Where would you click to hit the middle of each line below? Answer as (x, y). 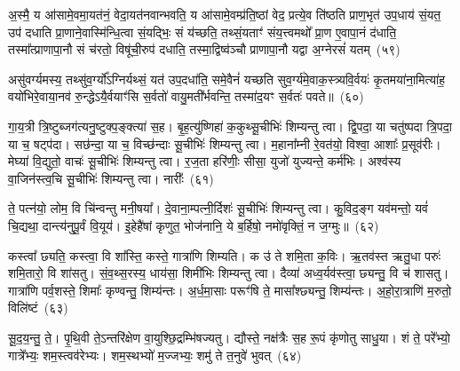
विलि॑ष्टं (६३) (38, 308)
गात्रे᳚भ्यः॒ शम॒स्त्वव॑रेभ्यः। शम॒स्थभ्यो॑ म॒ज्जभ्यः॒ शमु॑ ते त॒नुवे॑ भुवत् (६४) (155, 355)
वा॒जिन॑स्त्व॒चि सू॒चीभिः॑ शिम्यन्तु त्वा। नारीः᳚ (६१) (111, 178)
